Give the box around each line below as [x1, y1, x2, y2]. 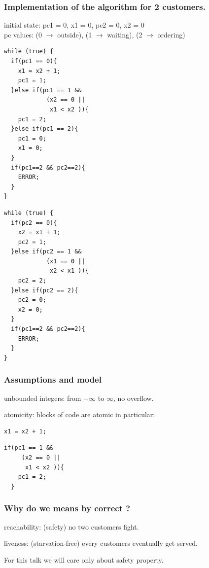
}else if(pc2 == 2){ [11, 286, 78, 294]
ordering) [157, 29, 185, 39]
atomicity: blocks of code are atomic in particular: [4, 409, 155, 420]
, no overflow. [113, 392, 154, 403]
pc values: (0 [4, 29, 42, 39]
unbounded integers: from [4, 392, 81, 403]
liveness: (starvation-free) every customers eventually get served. [4, 538, 198, 548]
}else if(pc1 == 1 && [11, 86, 82, 94]
